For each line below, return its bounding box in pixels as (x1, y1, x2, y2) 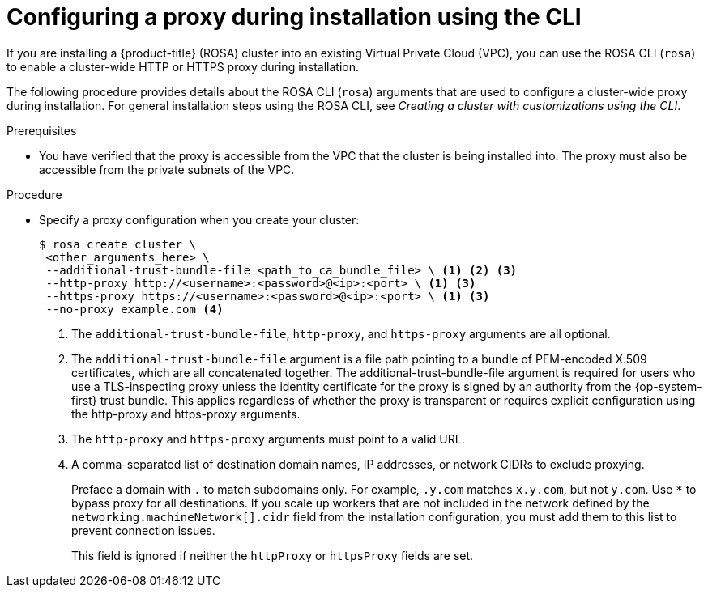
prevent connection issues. (71, 523, 215, 537)
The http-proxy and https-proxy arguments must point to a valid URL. (71, 431, 465, 446)
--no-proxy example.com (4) (45, 302, 224, 316)
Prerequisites (6, 123, 77, 138)
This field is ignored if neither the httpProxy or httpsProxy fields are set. (71, 548, 474, 562)
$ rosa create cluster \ (39, 237, 196, 251)
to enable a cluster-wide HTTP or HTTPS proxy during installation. (6, 59, 360, 74)
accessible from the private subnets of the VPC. (39, 162, 295, 176)
